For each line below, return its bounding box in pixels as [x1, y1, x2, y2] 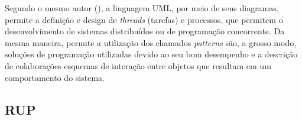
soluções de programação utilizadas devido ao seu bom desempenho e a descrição [5, 48, 298, 60]
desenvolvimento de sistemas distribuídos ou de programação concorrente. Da [5, 25, 285, 37]
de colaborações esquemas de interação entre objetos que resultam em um [5, 59, 271, 72]
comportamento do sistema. [5, 71, 105, 83]
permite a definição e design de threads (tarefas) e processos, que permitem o [5, 13, 283, 25]
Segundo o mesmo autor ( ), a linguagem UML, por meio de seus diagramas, [5, 2, 279, 14]
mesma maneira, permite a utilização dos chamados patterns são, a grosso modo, [5, 36, 297, 48]
